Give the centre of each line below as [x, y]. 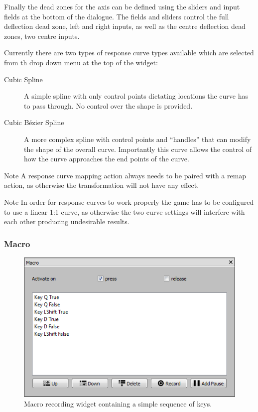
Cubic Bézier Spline [34, 122]
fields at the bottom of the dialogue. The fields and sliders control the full [117, 16]
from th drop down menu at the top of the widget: [81, 62]
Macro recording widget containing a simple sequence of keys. [118, 403]
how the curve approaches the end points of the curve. [107, 159]
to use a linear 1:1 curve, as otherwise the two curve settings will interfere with [125, 211]
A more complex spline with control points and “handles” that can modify [137, 139]
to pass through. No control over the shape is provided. [108, 105]
